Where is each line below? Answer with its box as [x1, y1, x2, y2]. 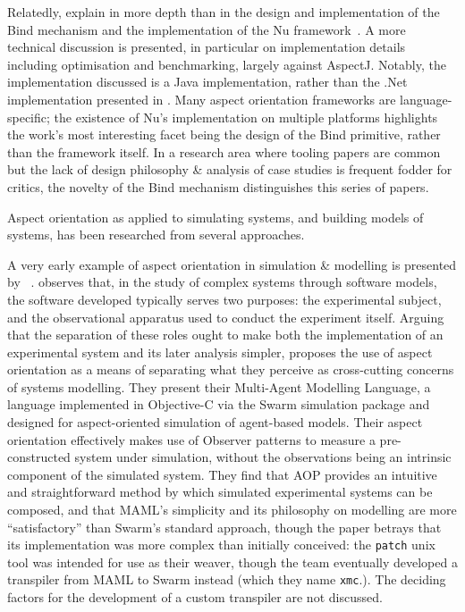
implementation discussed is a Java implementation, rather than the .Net [7, 72, 408, 91]
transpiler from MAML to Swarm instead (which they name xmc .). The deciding [7, 570, 446, 589]
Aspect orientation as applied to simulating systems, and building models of [7, 207, 424, 226]
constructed [7, 448, 71, 466]
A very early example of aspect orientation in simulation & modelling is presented [7, 255, 457, 273]
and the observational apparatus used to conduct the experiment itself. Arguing [7, 307, 444, 326]
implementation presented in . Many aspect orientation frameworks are [7, 89, 396, 108]
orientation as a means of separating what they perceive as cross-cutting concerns [7, 360, 454, 379]
